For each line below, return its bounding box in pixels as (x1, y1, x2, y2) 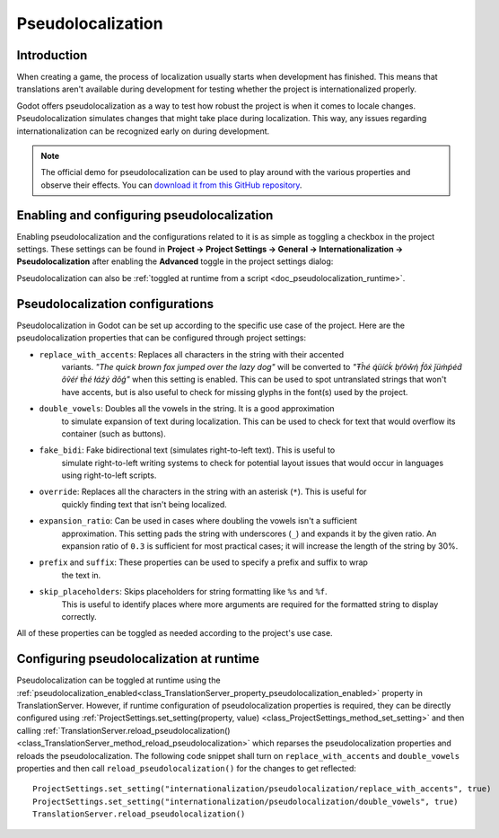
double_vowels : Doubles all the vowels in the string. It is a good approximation (39, 403, 336, 414)
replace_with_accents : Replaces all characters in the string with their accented (39, 348, 345, 359)
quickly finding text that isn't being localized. (61, 498, 228, 509)
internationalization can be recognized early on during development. (16, 126, 270, 137)
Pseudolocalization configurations (16, 296, 214, 312)
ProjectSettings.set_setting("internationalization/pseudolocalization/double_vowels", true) (32, 796, 459, 807)
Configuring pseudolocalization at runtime (16, 651, 260, 666)
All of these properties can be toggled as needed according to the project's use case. (16, 628, 333, 639)
